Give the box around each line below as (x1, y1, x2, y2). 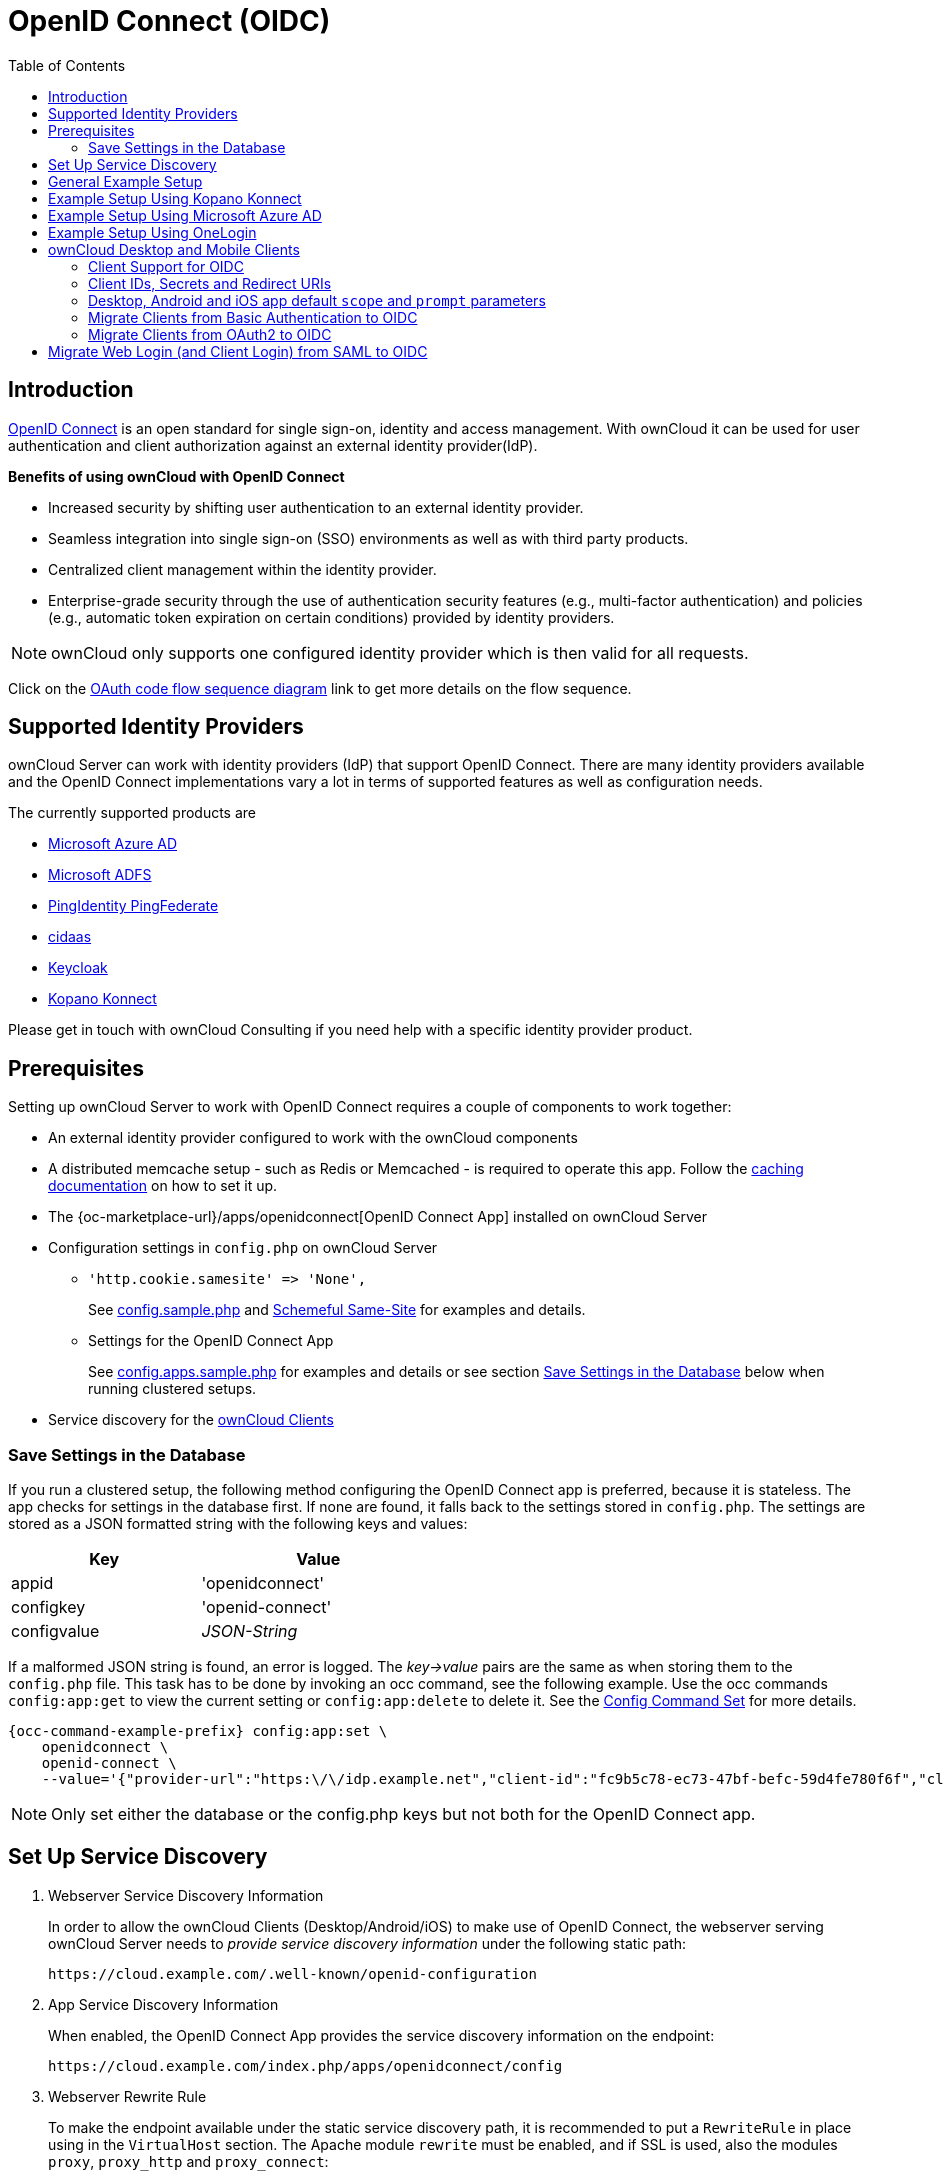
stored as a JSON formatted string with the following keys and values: (8, 1515, 468, 1533)
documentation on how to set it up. (48, 1177, 278, 1195)
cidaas (48, 928, 92, 946)
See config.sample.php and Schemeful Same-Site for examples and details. (88, 1301, 586, 1319)
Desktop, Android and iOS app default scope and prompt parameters (88, 291, 546, 309)
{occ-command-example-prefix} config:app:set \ (8, 1723, 388, 1740)
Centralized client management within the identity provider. (48, 560, 437, 578)
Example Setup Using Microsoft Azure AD (48, 206, 322, 224)
